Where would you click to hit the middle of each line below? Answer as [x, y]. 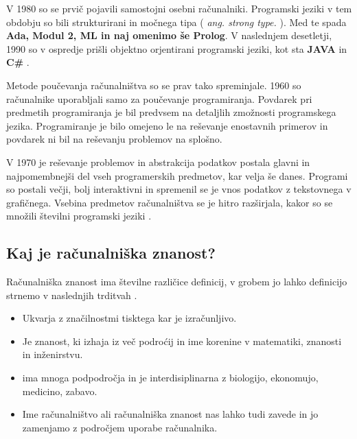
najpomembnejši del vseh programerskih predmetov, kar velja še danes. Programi [177, 175]
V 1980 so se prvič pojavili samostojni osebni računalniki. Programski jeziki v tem [179, 8]
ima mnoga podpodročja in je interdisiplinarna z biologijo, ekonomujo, [170, 378]
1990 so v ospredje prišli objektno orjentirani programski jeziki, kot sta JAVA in [177, 48]
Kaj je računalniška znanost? [111, 253]
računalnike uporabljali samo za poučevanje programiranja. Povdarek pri [159, 98]
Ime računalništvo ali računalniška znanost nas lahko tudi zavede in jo [170, 414]
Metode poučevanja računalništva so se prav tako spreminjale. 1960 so [154, 85]
